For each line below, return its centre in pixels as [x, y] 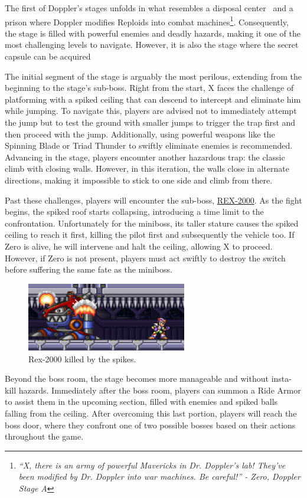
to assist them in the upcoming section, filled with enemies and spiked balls [141, 402]
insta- [281, 379]
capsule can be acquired [48, 56]
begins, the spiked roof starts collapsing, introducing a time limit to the [134, 212]
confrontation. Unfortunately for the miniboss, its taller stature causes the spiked [152, 223]
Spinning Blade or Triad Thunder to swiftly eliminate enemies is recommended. [149, 145]
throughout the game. [44, 436]
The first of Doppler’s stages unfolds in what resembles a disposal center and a [149, 8]
